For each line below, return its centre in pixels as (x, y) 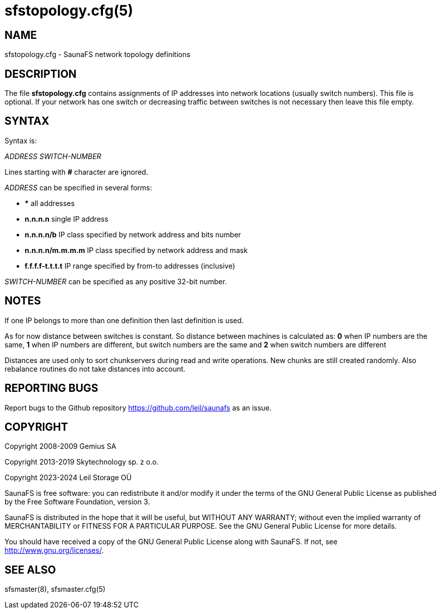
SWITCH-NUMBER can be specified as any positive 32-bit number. (116, 281)
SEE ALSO (30, 570)
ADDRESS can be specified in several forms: (78, 187)
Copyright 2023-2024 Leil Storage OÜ (68, 478)
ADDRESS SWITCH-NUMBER (53, 156)
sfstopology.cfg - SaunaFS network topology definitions (98, 55)
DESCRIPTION (41, 74)
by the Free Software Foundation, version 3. (77, 502)
